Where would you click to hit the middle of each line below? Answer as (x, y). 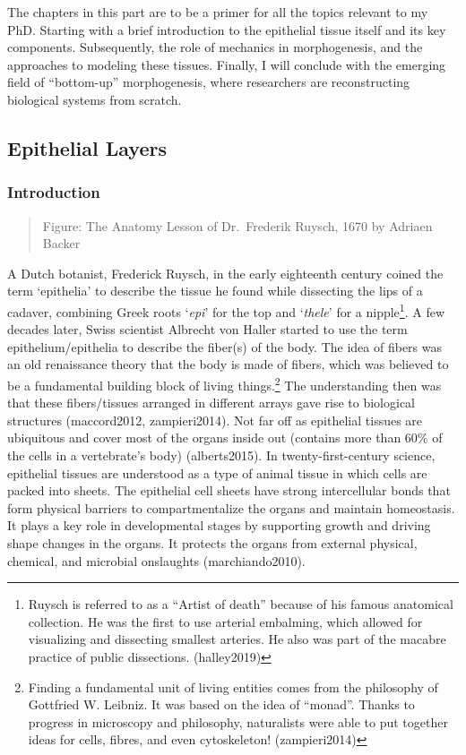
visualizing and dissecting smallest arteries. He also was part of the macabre (237, 639)
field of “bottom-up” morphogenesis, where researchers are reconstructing (209, 82)
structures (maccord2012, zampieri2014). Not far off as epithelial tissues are (215, 420)
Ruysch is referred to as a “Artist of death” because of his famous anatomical (241, 604)
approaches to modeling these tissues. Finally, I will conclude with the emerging (227, 64)
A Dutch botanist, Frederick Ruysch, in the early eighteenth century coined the (225, 273)
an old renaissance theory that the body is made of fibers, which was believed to (228, 364)
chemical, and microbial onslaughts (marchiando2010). (156, 560)
